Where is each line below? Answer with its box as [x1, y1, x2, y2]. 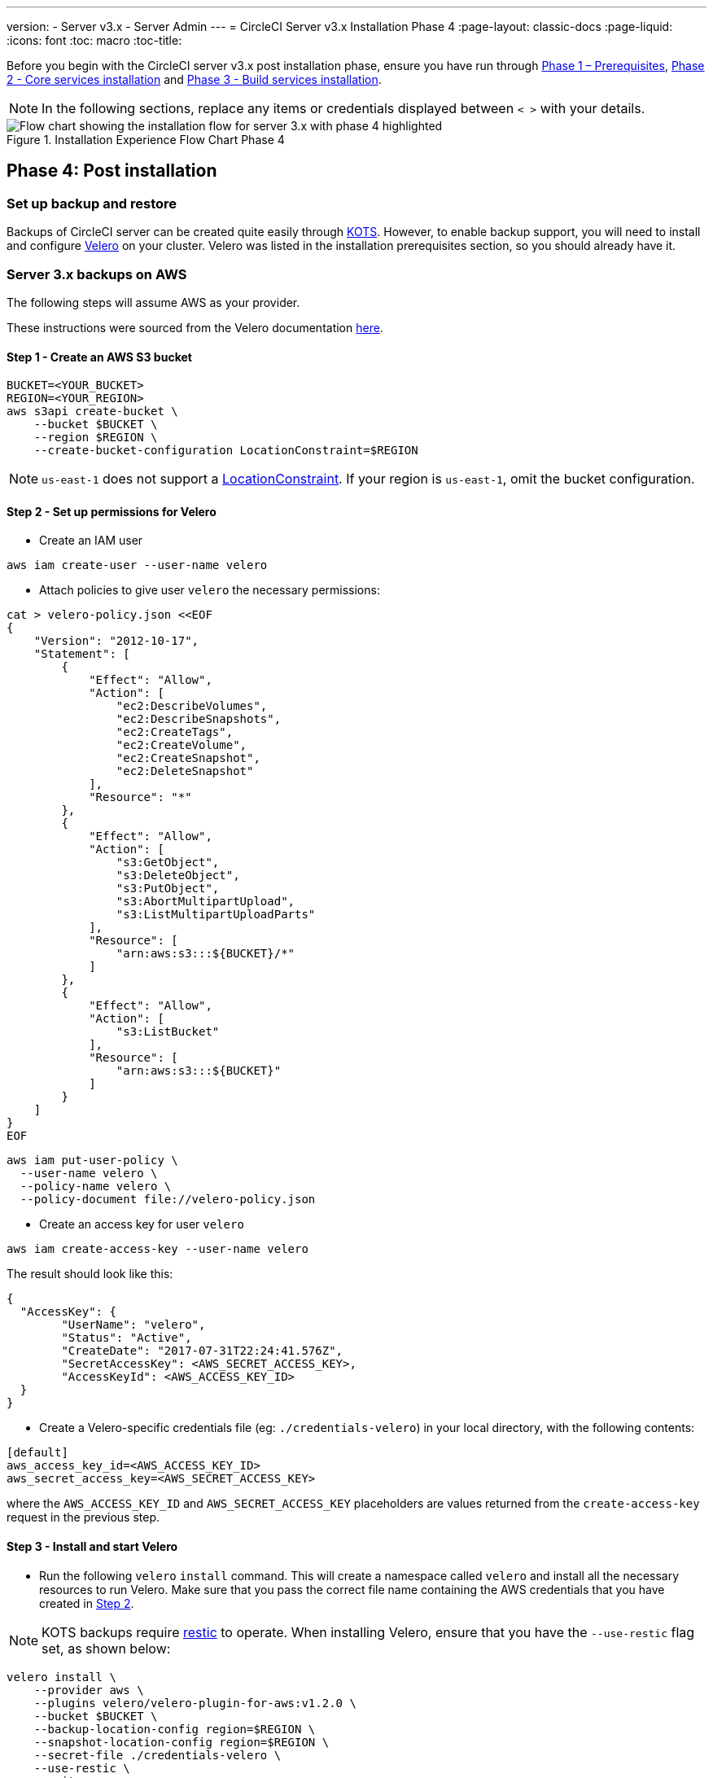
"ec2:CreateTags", [116, 725, 234, 739]
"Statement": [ [33, 647, 130, 661]
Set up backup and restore [7, 195, 177, 212]
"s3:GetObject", [116, 856, 220, 869]
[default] [7, 1446, 68, 1460]
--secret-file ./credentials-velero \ [33, 1748, 282, 1762]
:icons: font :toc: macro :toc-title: [7, 33, 182, 47]
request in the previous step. [7, 1510, 160, 1525]
